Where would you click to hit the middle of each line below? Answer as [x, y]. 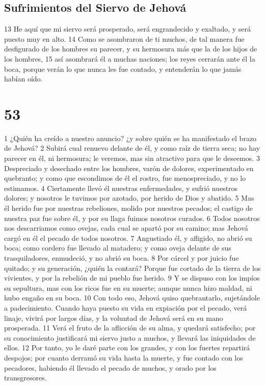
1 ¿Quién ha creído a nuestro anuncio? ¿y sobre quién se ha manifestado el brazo [130, 138]
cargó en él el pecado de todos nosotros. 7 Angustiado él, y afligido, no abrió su [128, 238]
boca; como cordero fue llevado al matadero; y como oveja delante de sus [118, 248]
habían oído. [23, 79]
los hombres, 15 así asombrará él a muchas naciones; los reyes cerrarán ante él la [130, 58]
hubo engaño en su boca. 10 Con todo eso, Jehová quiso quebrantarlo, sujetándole [132, 298]
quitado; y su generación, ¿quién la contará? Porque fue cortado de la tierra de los [132, 268]
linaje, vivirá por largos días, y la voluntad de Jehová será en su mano [114, 318]
